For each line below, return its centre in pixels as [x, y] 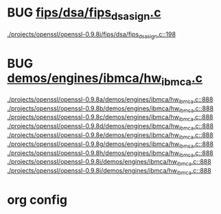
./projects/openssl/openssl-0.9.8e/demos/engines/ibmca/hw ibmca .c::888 [110, 136]
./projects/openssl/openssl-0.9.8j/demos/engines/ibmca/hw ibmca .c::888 [109, 171]
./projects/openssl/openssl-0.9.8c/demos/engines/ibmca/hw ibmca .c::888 [110, 118]
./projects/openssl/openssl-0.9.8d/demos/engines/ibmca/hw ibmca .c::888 [110, 127]
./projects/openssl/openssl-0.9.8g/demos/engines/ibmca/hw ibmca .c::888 [110, 144]
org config [37, 200]
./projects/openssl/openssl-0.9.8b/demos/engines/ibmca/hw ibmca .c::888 [110, 109]
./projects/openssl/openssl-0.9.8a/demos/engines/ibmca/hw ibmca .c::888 [110, 100]
